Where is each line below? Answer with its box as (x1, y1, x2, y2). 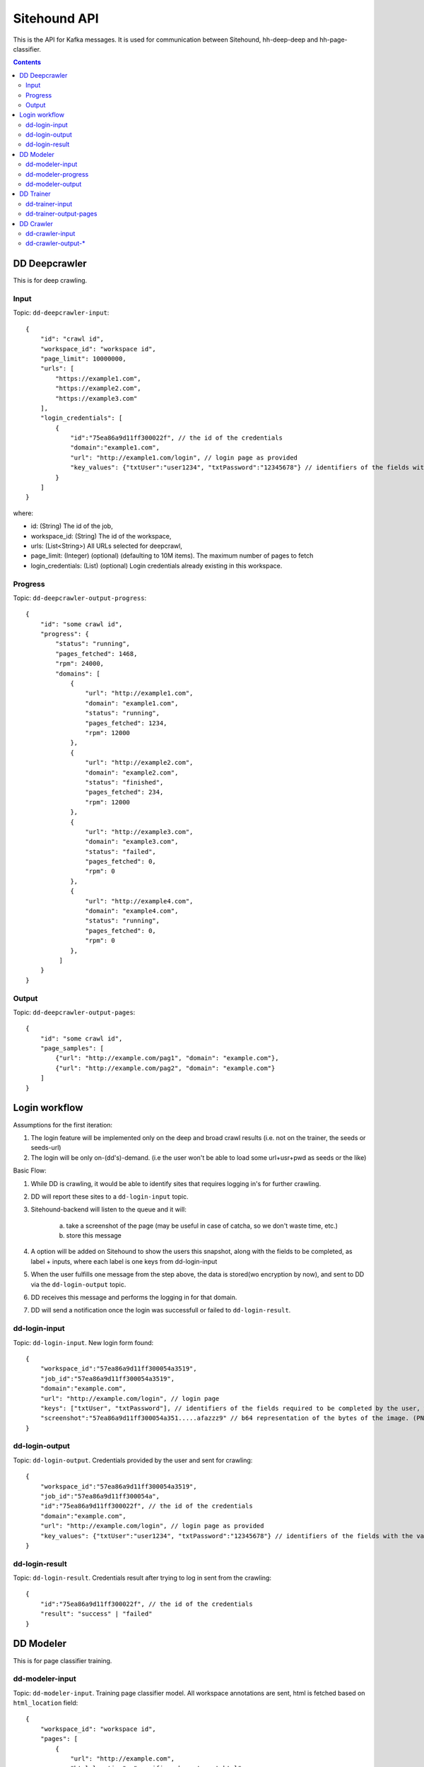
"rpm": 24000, (55, 659, 105, 668)
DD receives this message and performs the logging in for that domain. (30, 1293, 237, 1302)
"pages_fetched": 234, (85, 788, 164, 797)
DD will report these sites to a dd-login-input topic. (30, 1192, 189, 1201)
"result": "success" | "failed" (40, 1610, 153, 1618)
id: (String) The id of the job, (30, 522, 113, 530)
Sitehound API (13, 11, 99, 26)
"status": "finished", (85, 778, 164, 786)
